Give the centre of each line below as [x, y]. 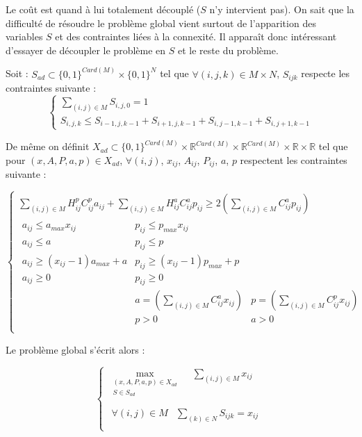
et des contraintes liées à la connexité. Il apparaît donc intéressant [196, 36]
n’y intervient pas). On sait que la [282, 9]
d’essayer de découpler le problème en [86, 50]
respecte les [326, 73]
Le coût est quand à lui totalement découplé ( [103, 9]
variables [24, 36]
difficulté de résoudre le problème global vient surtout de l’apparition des [161, 23]
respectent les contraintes [294, 159]
